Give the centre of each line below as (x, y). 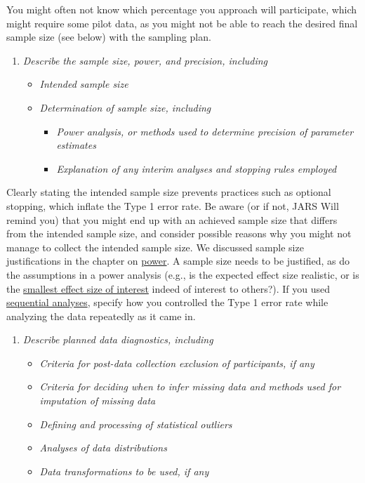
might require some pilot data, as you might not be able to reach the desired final (182, 23)
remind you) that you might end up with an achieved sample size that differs (172, 219)
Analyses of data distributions (103, 448)
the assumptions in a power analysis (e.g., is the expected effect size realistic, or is (183, 274)
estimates (76, 145)
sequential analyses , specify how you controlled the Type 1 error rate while (167, 302)
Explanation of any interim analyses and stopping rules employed (197, 168)
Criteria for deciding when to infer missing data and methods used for (190, 386)
